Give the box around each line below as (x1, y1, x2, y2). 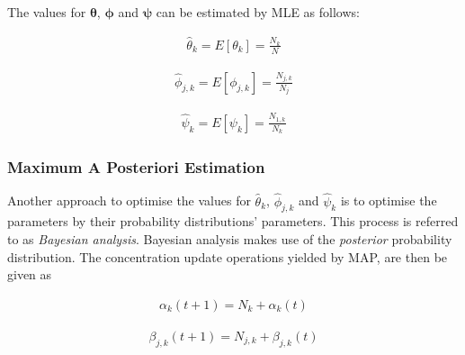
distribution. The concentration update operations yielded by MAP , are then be (7, 247, 448, 266)
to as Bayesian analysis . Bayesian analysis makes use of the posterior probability (7, 229, 452, 248)
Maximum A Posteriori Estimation (7, 156, 265, 178)
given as (7, 265, 52, 284)
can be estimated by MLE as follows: (156, 3, 360, 21)
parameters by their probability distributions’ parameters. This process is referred (7, 212, 459, 231)
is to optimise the (340, 191, 437, 210)
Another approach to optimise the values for (7, 191, 251, 210)
